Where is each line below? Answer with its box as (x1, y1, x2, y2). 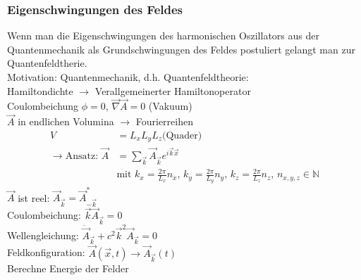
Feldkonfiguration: (7, 245, 85, 260)
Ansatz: (65, 151, 99, 161)
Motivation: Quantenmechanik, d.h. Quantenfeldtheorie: (7, 70, 249, 84)
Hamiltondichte (7, 83, 73, 98)
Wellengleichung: (7, 227, 79, 242)
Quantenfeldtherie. (7, 56, 87, 70)
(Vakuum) (148, 98, 192, 113)
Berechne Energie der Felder (7, 261, 129, 276)
